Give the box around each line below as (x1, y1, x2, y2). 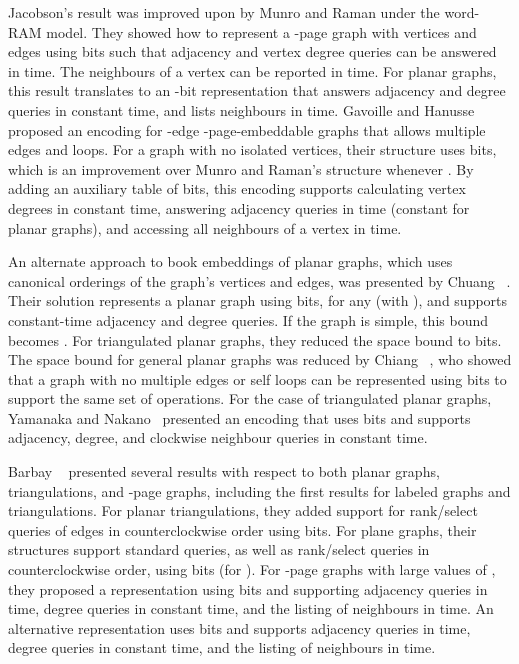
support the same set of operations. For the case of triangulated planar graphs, (8, 388, 492, 409)
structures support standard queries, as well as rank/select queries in (8, 539, 430, 560)
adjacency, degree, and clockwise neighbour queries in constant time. (8, 427, 428, 448)
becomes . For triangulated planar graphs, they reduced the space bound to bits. (8, 329, 502, 350)
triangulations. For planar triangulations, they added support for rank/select (8, 500, 478, 521)
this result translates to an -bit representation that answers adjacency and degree (8, 80, 506, 101)
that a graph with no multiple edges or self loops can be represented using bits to (8, 368, 507, 389)
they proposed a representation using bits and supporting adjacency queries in (8, 578, 488, 599)
